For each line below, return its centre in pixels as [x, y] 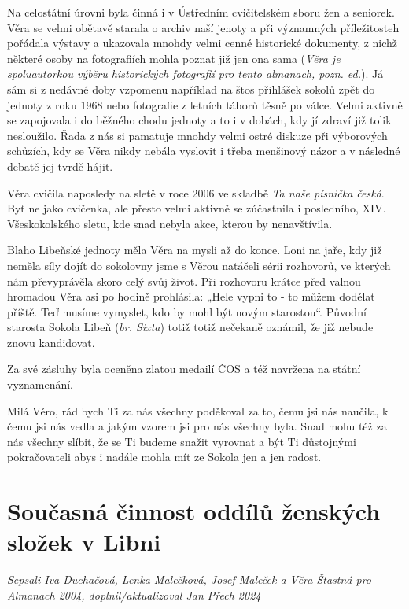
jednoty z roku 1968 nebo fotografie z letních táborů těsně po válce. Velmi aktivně [205, 104]
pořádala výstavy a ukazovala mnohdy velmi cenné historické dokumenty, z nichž [203, 43]
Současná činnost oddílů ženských [194, 511]
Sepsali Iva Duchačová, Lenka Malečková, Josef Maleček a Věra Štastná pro [190, 579]
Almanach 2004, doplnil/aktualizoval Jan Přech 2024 [134, 594]
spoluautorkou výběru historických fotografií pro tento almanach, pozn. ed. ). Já [195, 74]
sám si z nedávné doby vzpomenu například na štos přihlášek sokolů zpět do [191, 89]
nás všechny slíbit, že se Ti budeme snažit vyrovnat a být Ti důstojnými [182, 441]
